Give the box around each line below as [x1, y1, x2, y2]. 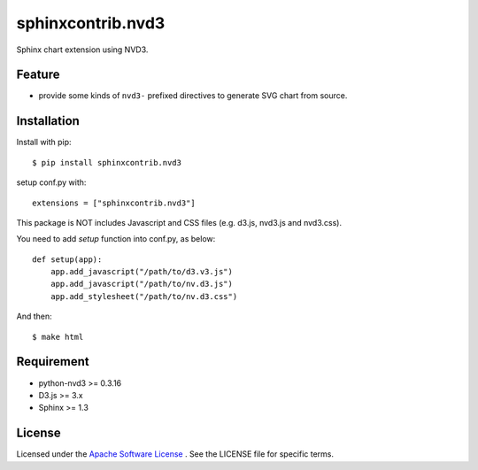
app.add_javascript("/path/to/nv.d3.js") [50, 279, 234, 289]
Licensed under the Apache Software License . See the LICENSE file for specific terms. [16, 449, 335, 459]
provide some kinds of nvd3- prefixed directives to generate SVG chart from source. [38, 90, 348, 101]
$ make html [32, 332, 84, 342]
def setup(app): [32, 254, 103, 265]
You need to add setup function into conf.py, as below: [16, 234, 216, 244]
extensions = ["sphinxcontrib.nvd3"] [32, 197, 197, 208]
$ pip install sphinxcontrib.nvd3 [32, 158, 181, 167]
